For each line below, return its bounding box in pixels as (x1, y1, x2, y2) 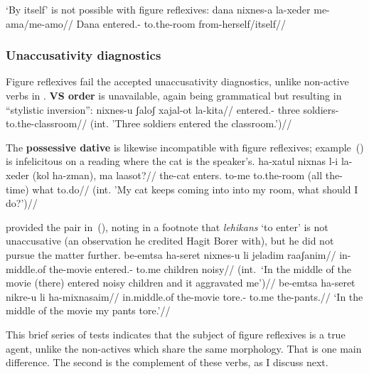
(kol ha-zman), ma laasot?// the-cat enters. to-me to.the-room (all (32, 167, 323, 182)
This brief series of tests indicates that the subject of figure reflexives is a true (6, 326, 346, 341)
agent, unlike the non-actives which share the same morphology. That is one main (6, 341, 362, 356)
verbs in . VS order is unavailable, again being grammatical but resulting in (6, 88, 342, 102)
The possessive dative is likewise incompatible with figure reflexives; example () (6, 139, 364, 154)
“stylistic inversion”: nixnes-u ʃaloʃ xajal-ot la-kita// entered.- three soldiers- (6, 102, 339, 117)
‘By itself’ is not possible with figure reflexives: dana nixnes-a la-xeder (6, 2, 311, 16)
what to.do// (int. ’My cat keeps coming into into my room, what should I (32, 181, 358, 196)
